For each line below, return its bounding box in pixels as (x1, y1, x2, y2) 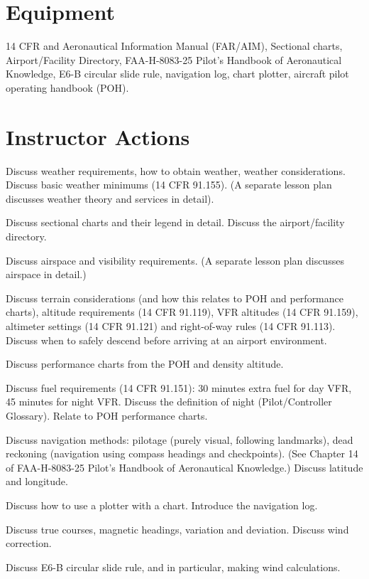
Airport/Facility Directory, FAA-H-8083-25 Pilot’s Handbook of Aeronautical (6, 52, 342, 67)
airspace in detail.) (6, 267, 87, 282)
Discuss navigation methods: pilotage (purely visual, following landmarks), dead (6, 432, 353, 447)
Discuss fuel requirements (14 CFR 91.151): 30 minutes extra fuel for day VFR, (6, 380, 352, 395)
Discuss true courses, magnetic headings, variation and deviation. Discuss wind (6, 521, 349, 536)
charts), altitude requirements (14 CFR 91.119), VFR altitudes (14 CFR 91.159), (6, 304, 358, 319)
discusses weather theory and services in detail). (6, 191, 214, 206)
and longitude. (6, 474, 68, 489)
